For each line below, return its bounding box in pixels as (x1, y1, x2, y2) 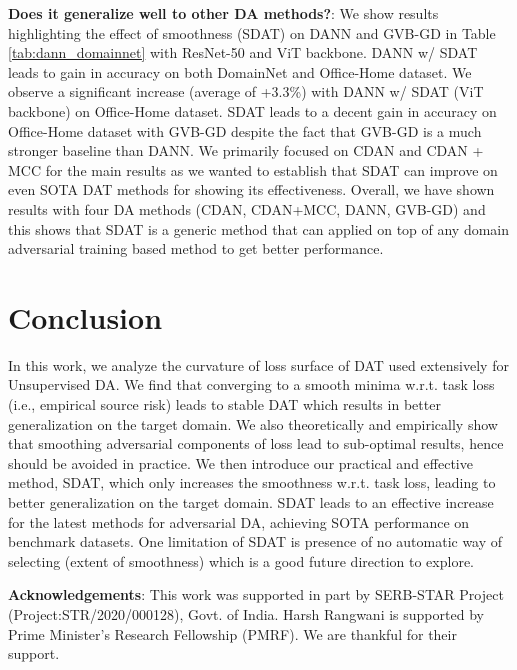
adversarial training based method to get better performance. (8, 238, 384, 259)
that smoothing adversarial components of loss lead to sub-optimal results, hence (8, 433, 504, 454)
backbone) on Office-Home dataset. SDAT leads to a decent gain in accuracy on (8, 100, 497, 121)
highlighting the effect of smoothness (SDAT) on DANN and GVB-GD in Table (8, 22, 496, 43)
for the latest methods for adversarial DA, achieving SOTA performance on (8, 511, 470, 532)
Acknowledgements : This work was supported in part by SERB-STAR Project (8, 584, 504, 605)
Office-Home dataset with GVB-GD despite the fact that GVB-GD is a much (8, 120, 482, 141)
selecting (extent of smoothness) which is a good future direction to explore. (8, 550, 474, 571)
